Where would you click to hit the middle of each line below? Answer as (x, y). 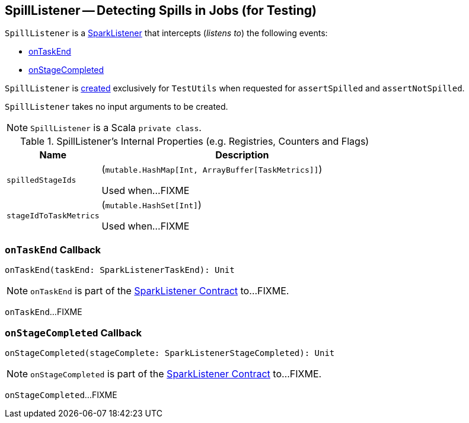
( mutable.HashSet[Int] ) (151, 205)
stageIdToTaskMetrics (53, 215)
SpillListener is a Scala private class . (116, 128)
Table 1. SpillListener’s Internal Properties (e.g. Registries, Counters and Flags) (195, 141)
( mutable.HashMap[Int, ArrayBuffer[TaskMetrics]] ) (212, 169)
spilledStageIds (42, 180)
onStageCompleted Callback (74, 333)
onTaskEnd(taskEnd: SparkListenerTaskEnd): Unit (120, 270)
